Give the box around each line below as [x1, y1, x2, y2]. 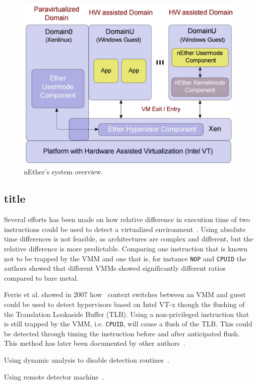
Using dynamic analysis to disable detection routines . [4, 355, 169, 365]
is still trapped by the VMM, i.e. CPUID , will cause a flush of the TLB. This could [4, 318, 253, 329]
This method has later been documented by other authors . [4, 338, 186, 348]
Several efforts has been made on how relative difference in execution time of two [4, 214, 250, 225]
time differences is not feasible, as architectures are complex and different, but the [4, 233, 254, 244]
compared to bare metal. [4, 272, 79, 283]
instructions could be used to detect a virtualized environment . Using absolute [4, 224, 246, 234]
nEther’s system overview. [24, 166, 103, 177]
